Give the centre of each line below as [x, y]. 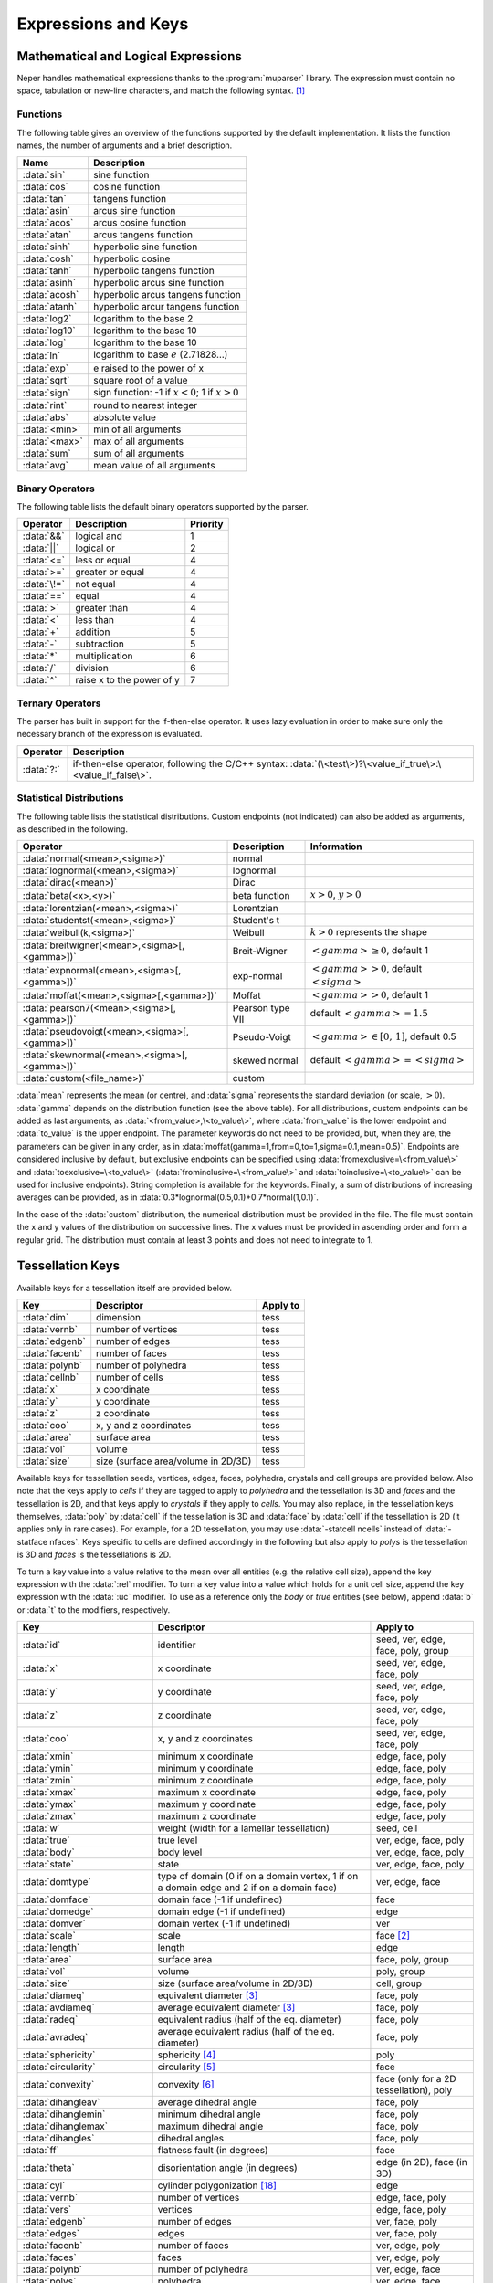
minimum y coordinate [205, 1769]
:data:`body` [48, 1852]
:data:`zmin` [48, 1781]
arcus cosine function [140, 223]
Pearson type [262, 1008]
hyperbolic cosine [131, 258]
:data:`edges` [51, 2234]
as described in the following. [72, 829]
